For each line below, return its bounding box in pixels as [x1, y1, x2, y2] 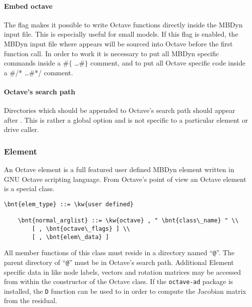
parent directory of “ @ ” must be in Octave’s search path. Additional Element [4, 257, 234, 267]
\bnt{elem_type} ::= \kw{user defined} [4, 200, 134, 208]
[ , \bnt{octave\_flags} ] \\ [32, 225, 130, 232]
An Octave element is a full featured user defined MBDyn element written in [4, 164, 234, 175]
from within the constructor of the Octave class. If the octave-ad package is [4, 276, 233, 286]
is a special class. [4, 183, 55, 194]
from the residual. [4, 295, 57, 306]
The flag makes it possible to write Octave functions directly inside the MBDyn [4, 19, 243, 29]
